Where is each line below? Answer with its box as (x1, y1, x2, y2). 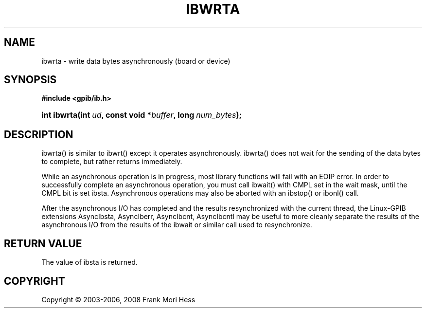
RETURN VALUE (4, 237, 82, 250)
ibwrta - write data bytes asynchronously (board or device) (41, 56, 231, 65)
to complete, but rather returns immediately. (41, 157, 182, 166)
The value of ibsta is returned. (41, 258, 138, 267)
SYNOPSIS (4, 73, 57, 86)
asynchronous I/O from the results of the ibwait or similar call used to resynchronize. (41, 220, 312, 229)
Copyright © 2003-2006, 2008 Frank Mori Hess (41, 295, 195, 304)
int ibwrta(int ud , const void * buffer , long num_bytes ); (41, 110, 242, 120)
